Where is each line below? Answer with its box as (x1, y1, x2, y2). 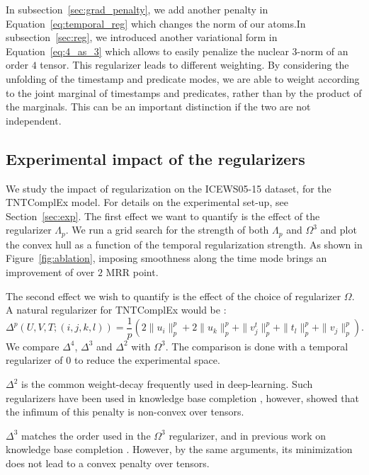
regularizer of (6, 353, 63, 367)
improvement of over (6, 264, 95, 279)
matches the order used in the (21, 428, 151, 442)
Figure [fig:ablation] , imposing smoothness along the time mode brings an (6, 251, 327, 265)
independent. (6, 113, 62, 127)
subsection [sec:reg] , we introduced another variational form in (6, 30, 278, 45)
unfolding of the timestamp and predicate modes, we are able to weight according (6, 71, 360, 86)
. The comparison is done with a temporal (165, 338, 348, 353)
